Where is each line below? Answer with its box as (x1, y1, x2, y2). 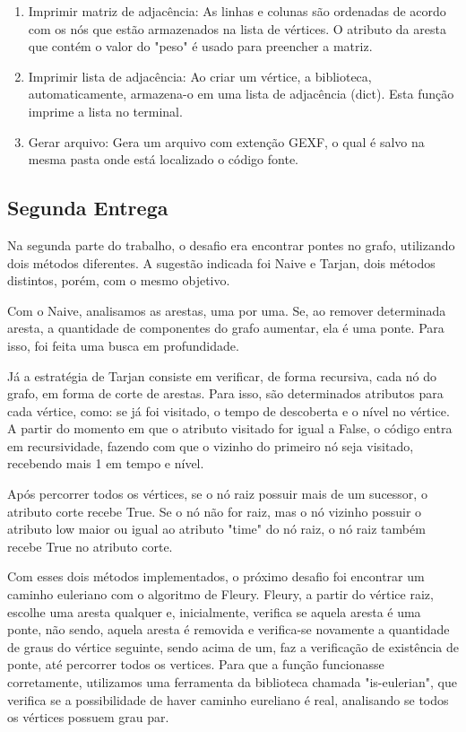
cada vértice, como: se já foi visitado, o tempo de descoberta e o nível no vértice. (7, 401, 450, 420)
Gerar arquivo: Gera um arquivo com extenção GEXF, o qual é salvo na (28, 132, 425, 151)
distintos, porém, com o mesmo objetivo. (7, 271, 230, 290)
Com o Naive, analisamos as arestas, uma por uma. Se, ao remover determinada (7, 301, 446, 319)
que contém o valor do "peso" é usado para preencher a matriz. (28, 37, 373, 56)
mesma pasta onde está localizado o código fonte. (28, 150, 298, 169)
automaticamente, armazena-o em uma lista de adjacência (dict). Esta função (28, 84, 454, 103)
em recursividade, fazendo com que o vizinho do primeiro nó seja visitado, (7, 436, 414, 455)
